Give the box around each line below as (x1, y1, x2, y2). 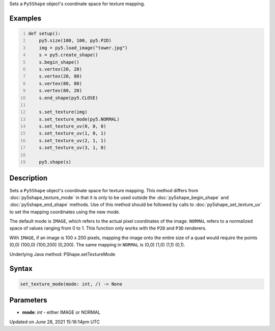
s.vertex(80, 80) (39, 81, 82, 86)
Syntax (9, 264, 33, 273)
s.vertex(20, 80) (39, 73, 82, 79)
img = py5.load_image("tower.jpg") (39, 45, 128, 50)
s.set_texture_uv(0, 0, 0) (39, 123, 106, 130)
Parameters (9, 296, 47, 304)
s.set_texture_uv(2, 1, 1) (39, 138, 106, 143)
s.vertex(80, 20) (39, 88, 82, 94)
